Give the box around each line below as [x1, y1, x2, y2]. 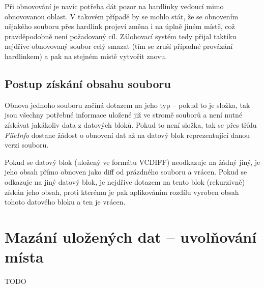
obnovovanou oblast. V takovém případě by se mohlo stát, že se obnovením [5, 11, 239, 21]
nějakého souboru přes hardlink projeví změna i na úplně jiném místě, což [5, 21, 235, 32]
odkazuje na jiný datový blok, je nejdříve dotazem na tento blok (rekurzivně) [5, 176, 245, 187]
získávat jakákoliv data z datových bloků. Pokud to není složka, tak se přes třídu [5, 119, 257, 130]
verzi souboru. [5, 139, 49, 150]
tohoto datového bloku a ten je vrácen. [5, 196, 126, 207]
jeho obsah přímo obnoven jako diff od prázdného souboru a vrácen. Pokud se [5, 166, 247, 177]
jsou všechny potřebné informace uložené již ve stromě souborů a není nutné [5, 109, 243, 120]
